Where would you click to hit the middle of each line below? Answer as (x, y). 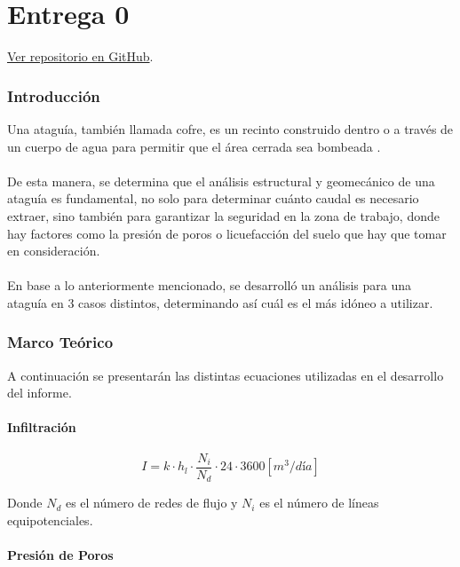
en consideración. (54, 251)
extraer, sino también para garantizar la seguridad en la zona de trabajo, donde (223, 215)
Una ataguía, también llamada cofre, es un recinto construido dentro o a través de (230, 128)
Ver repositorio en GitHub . (80, 56)
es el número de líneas (319, 503)
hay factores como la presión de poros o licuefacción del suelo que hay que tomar (227, 233)
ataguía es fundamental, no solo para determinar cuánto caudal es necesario (213, 198)
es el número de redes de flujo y (151, 503)
